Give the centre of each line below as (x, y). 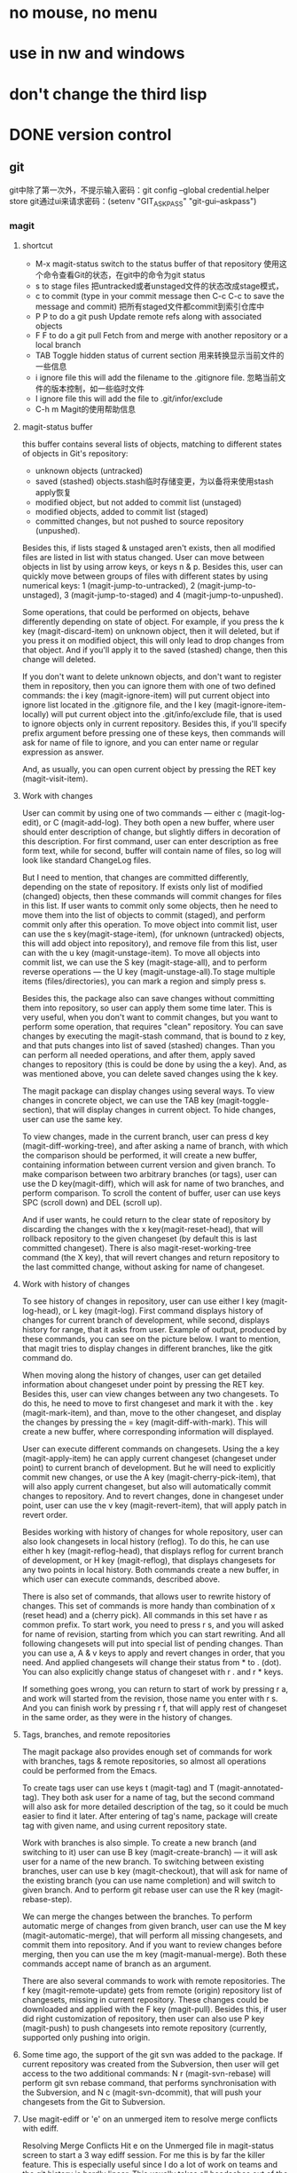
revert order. (45, 1514)
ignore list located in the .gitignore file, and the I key (117, 705)
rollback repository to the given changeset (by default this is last (139, 1238)
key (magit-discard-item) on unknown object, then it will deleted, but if (151, 631)
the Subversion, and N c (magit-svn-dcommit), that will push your (142, 2092)
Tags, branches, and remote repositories (96, 1734)
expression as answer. (63, 752)
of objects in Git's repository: (75, 453)
